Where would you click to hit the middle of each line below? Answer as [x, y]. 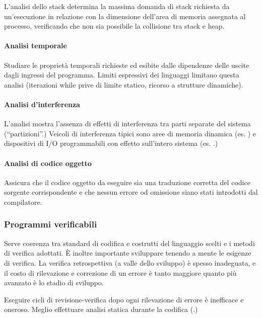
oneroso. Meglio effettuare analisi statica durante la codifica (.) [101, 309]
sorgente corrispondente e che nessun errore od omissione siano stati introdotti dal [131, 192]
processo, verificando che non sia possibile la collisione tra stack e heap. [114, 26]
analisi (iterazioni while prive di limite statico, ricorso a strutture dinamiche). [124, 84]
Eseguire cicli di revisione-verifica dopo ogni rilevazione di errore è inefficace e [124, 299]
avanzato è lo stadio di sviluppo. [54, 283]
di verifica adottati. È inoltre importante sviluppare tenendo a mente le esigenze [128, 253]
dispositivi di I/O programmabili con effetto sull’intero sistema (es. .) [111, 143]
